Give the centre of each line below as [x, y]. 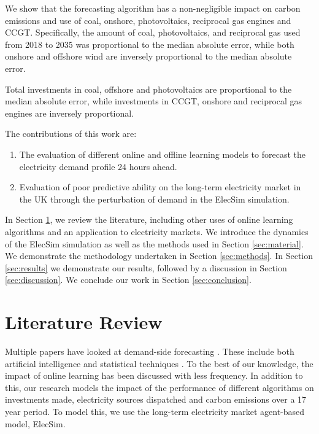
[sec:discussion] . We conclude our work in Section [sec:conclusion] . [128, 280]
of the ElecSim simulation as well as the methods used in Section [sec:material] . [154, 243]
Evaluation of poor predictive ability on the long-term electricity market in [160, 187]
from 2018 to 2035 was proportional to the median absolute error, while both [150, 44]
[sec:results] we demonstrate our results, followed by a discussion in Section [146, 267]
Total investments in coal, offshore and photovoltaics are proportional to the [148, 89]
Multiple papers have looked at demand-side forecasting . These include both [150, 351]
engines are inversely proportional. [69, 113]
